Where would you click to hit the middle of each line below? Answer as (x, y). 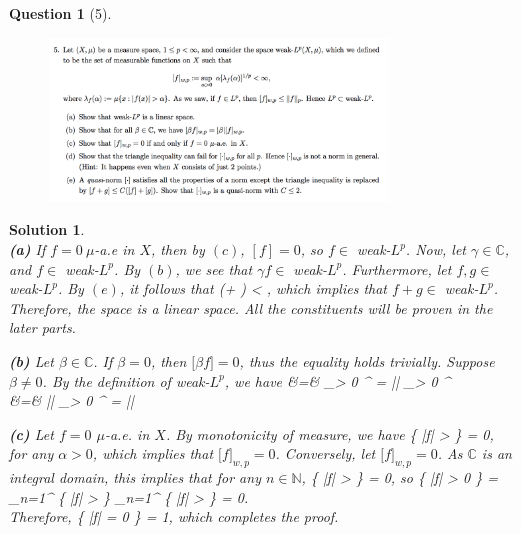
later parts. (42, 327)
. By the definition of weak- (126, 380)
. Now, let (436, 249)
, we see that (214, 268)
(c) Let (31, 433)
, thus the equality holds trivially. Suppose (367, 361)
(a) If (27, 249)
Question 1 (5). (60, 13)
